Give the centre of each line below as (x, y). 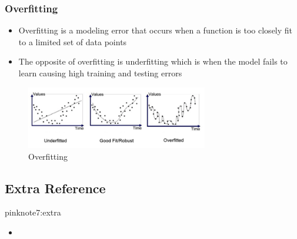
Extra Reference (55, 188)
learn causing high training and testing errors (100, 73)
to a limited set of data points (73, 41)
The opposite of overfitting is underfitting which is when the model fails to (153, 61)
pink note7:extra (33, 212)
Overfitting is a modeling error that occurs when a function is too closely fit (156, 30)
